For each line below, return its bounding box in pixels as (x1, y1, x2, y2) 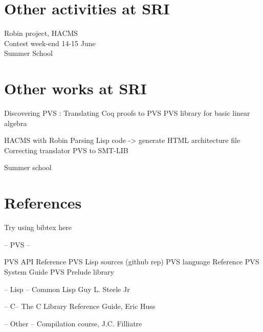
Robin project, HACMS (4, 28, 78, 38)
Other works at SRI (4, 78, 147, 99)
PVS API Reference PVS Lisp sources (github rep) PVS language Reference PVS (4, 256, 259, 267)
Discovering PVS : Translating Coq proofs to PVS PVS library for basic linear (4, 108, 250, 118)
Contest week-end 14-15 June (4, 37, 96, 48)
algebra (4, 117, 27, 128)
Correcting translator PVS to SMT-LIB (4, 144, 128, 155)
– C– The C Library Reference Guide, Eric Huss (4, 301, 156, 312)
